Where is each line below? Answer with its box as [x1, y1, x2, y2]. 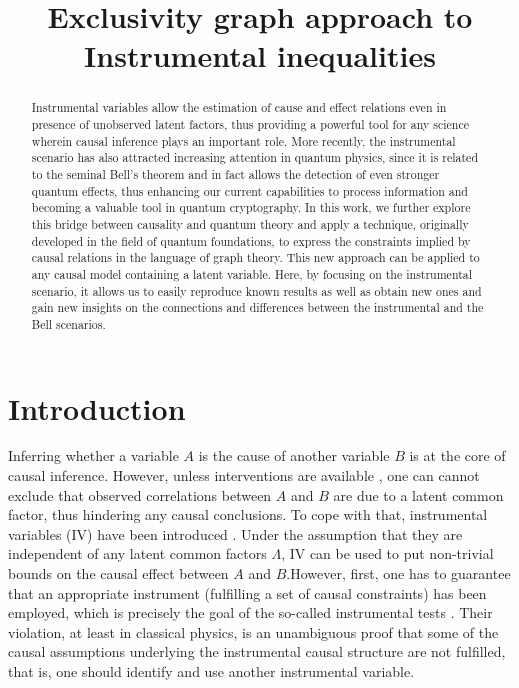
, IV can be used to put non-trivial [281, 543, 494, 564]
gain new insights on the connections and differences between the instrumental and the [31, 299, 484, 316]
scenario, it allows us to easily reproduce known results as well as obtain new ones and [31, 282, 482, 299]
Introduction [8, 387, 186, 428]
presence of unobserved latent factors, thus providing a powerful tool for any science [31, 116, 469, 133]
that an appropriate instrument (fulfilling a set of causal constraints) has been [8, 582, 487, 603]
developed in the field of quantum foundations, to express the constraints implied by [31, 232, 471, 249]
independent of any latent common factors [8, 543, 267, 564]
